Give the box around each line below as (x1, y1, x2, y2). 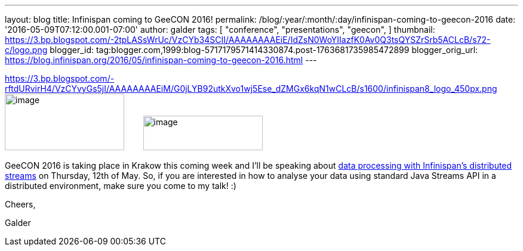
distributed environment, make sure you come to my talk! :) (5, 181, 236, 191)
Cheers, (5, 199, 36, 209)
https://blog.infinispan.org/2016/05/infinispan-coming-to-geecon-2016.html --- (5, 55, 317, 65)
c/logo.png (5, 45, 48, 55)
